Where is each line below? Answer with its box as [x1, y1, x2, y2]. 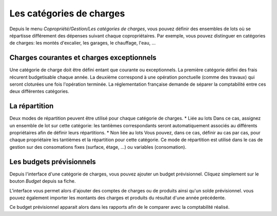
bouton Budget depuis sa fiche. [9, 178, 76, 184]
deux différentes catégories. [9, 88, 69, 94]
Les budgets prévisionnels [9, 157, 96, 166]
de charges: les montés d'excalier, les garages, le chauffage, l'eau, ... [9, 40, 156, 46]
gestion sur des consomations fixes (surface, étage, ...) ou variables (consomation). [9, 144, 187, 150]
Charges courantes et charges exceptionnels [9, 53, 156, 62]
